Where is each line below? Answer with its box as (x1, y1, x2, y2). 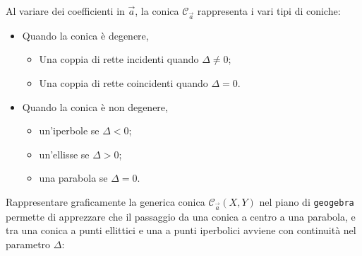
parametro (6, 236, 51, 251)
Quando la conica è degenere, (22, 28, 149, 42)
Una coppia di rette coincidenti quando (39, 75, 208, 90)
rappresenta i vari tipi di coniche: (197, 4, 341, 18)
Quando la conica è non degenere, (22, 99, 168, 114)
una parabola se (39, 170, 108, 185)
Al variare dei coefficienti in (6, 4, 125, 18)
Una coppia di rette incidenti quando (39, 52, 199, 66)
